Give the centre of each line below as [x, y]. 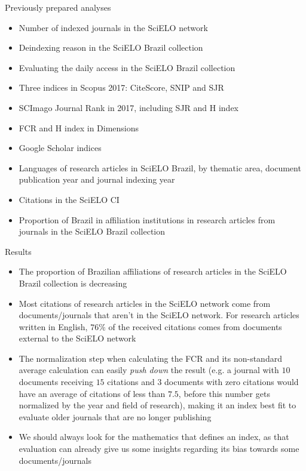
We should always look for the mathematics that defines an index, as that [154, 437]
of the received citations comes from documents [195, 326]
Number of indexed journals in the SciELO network [113, 27]
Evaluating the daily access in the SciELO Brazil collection [127, 67]
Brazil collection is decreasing [73, 283]
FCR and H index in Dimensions [79, 127]
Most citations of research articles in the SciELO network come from [145, 303]
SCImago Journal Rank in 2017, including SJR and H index [129, 107]
